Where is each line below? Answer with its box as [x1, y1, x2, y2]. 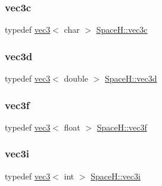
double [64, 72, 89, 85]
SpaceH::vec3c [96, 23, 148, 36]
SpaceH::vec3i [91, 169, 141, 182]
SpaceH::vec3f [96, 120, 147, 133]
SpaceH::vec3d [105, 72, 157, 85]
